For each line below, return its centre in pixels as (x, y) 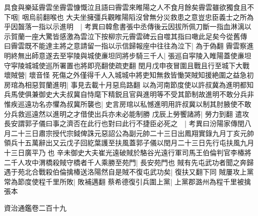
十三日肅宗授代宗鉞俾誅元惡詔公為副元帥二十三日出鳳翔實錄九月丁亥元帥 (136, 133)
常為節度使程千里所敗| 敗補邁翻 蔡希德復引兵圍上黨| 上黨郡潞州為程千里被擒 (128, 181)
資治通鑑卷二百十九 (35, 207)
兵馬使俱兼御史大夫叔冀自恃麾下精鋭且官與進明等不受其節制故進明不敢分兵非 (129, 94)
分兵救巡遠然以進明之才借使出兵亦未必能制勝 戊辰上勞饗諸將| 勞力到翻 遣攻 (127, 113)
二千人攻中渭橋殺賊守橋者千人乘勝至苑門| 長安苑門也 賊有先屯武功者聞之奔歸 (129, 162)
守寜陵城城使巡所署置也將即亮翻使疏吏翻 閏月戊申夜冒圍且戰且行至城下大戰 (127, 65)
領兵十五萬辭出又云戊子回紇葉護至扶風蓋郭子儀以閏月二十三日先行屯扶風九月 (129, 143)
